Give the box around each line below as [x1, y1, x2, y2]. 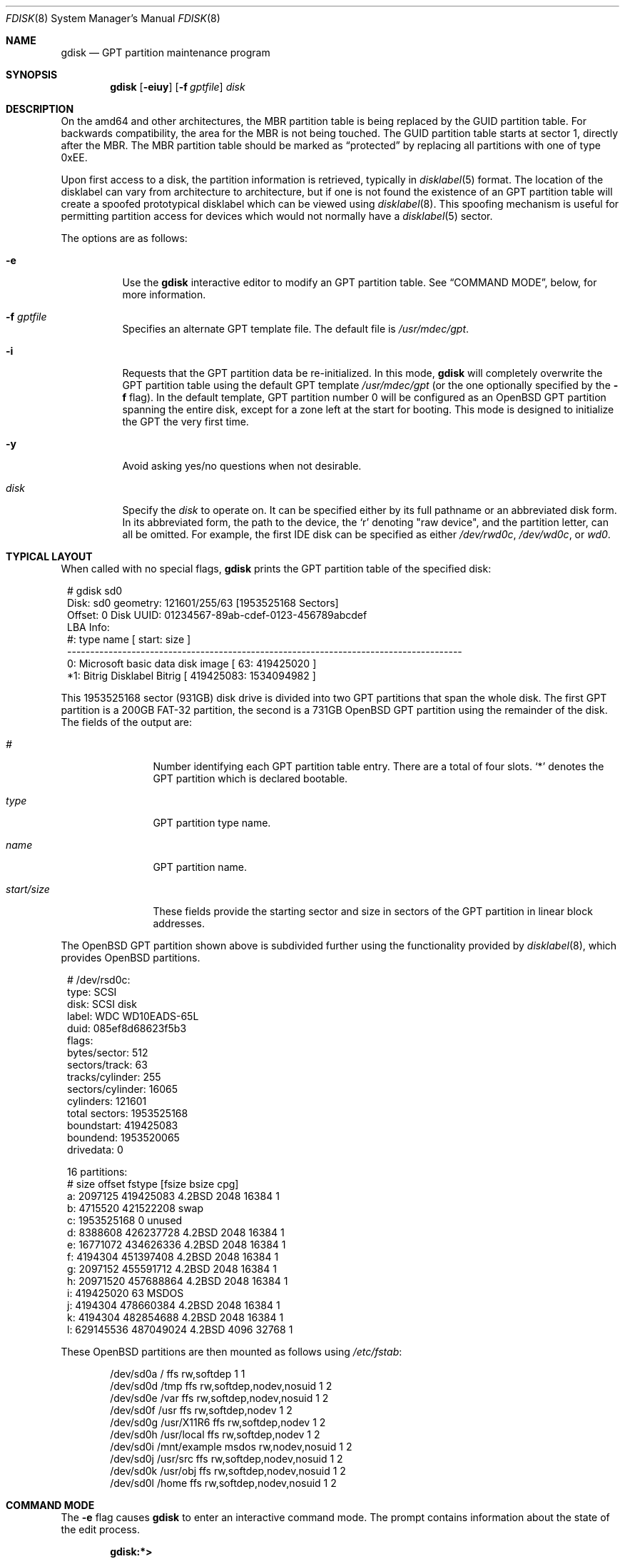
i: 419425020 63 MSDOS [67, 1287, 184, 1299]
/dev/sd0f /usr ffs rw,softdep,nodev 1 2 [110, 1404, 293, 1416]
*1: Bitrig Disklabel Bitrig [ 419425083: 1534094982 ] [67, 670, 316, 682]
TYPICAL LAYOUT [6, 550, 93, 562]
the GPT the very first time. [122, 415, 249, 428]
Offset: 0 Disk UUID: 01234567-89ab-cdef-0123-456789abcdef [67, 609, 367, 621]
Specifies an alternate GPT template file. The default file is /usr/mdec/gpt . [122, 323, 469, 335]
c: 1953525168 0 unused [67, 1214, 183, 1226]
